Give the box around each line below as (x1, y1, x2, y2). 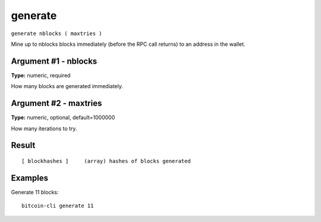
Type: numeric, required (11, 71, 71, 79)
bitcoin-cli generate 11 (21, 202, 94, 210)
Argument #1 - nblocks (11, 56, 97, 66)
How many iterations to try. (11, 125, 77, 132)
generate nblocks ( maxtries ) (11, 30, 102, 37)
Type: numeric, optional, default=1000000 (11, 114, 115, 121)
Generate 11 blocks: (11, 188, 59, 196)
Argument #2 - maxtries (11, 98, 102, 108)
